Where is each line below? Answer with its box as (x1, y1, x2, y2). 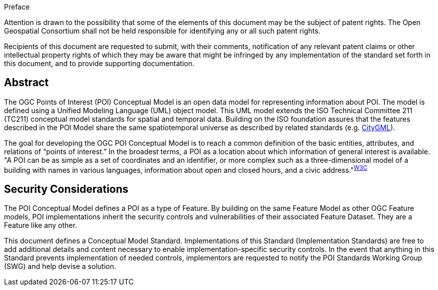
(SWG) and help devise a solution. (4, 262, 116, 271)
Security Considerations (4, 182, 129, 195)
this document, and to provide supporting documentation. (4, 59, 194, 68)
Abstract (4, 76, 49, 89)
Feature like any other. (4, 221, 77, 230)
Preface (4, 3, 30, 11)
